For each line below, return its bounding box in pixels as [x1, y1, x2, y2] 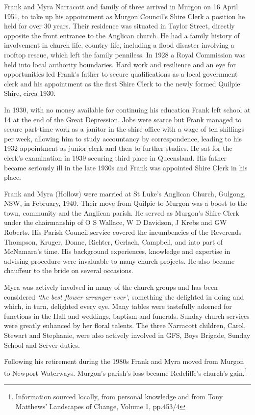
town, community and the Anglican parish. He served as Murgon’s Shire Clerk [4, 207, 239, 218]
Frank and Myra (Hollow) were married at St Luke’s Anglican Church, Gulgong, [4, 188, 246, 198]
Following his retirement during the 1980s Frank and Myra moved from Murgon [4, 356, 244, 366]
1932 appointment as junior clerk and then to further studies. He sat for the [4, 143, 232, 153]
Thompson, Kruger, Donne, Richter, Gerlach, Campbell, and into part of [4, 236, 223, 247]
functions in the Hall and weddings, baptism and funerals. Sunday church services [4, 310, 250, 321]
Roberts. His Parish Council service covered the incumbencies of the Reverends [4, 227, 242, 237]
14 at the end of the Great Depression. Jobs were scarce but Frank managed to [4, 114, 242, 124]
